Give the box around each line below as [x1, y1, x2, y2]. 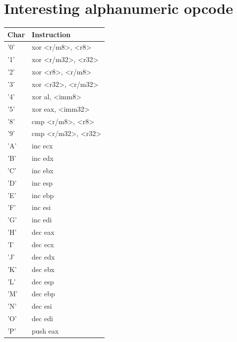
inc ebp [32, 190, 54, 200]
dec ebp [32, 288, 55, 299]
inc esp [32, 177, 53, 188]
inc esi [32, 202, 51, 212]
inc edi [32, 214, 52, 225]
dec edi [32, 313, 53, 324]
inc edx [32, 153, 54, 163]
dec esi [32, 301, 52, 311]
